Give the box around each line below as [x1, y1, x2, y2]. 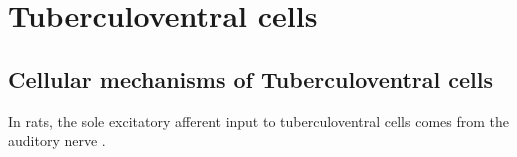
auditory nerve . [8, 130, 106, 151]
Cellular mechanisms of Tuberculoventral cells [8, 63, 494, 94]
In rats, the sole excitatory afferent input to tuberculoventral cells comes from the [8, 110, 510, 131]
